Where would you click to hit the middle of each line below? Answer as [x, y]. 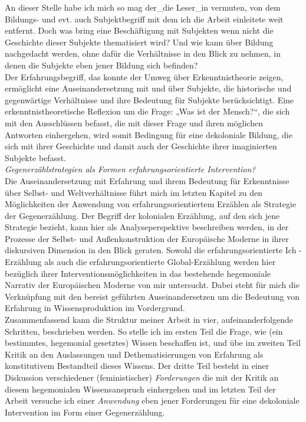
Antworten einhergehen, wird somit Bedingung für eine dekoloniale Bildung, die [149, 134]
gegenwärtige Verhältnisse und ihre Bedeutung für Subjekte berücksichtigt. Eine [149, 99]
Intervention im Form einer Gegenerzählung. [85, 412]
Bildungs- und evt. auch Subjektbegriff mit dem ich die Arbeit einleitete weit [144, 19]
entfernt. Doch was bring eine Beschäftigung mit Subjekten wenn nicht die [139, 30]
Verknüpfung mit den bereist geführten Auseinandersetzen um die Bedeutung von [152, 296]
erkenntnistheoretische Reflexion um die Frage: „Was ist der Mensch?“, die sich [147, 111]
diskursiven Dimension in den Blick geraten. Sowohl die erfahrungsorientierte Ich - [153, 250]
